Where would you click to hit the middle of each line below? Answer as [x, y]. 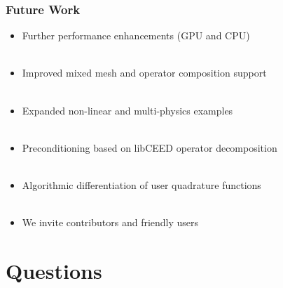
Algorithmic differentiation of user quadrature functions [141, 184]
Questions [54, 270]
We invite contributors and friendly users [110, 222]
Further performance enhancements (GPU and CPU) [136, 35]
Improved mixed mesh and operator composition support [144, 73]
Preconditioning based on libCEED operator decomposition [150, 147]
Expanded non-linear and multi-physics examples [127, 110]
